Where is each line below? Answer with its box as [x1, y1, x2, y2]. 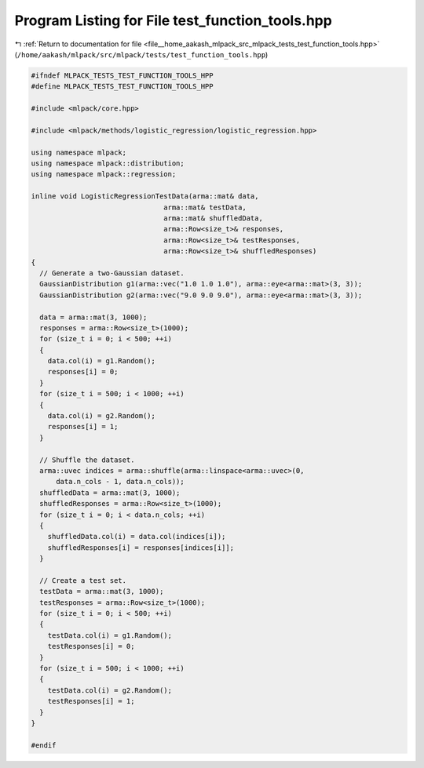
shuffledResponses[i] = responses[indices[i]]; [47, 543, 235, 552]
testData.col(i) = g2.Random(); [47, 686, 173, 694]
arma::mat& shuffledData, [163, 214, 263, 223]
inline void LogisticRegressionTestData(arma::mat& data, [31, 192, 259, 201]
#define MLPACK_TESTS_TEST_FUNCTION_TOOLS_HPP [31, 82, 214, 91]
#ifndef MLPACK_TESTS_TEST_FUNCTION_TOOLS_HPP [31, 71, 214, 80]
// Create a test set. [39, 576, 127, 584]
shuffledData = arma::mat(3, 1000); [39, 488, 181, 497]
